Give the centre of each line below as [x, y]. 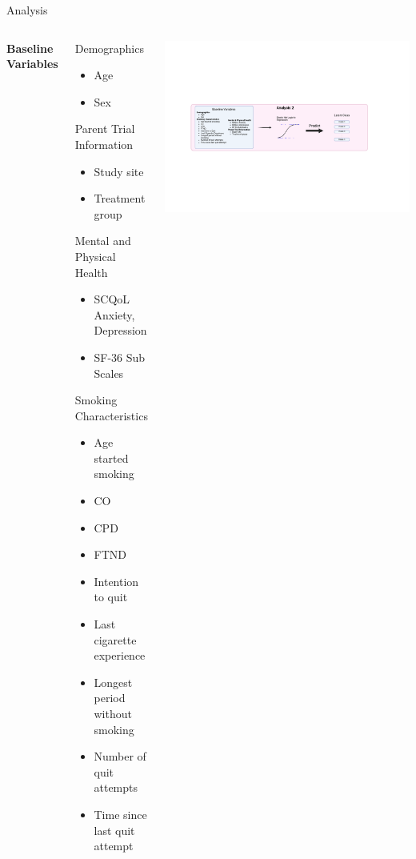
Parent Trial [105, 128]
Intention [116, 581]
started [111, 458]
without [113, 713]
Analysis [27, 10]
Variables [32, 64]
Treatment [120, 198]
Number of [120, 756]
